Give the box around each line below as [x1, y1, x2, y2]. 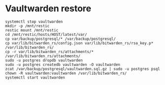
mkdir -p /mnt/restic [5, 23, 50, 28]
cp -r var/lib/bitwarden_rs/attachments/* [5, 49, 94, 54]
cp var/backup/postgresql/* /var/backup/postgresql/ [5, 36, 116, 41]
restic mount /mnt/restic [5, 28, 58, 32]
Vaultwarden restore [5, 3, 91, 14]
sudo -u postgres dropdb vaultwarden [5, 57, 83, 63]
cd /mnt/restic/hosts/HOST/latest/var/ [5, 32, 87, 37]
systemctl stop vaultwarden [5, 19, 63, 24]
